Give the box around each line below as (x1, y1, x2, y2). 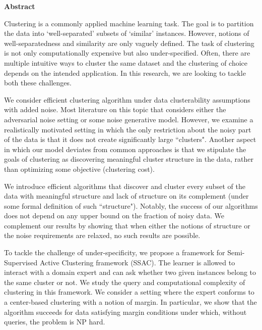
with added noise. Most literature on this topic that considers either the (4, 104, 226, 115)
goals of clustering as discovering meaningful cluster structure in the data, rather (4, 154, 254, 164)
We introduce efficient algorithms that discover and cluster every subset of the (4, 180, 245, 191)
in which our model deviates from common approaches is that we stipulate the (4, 144, 246, 154)
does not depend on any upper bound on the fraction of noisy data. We (4, 210, 225, 221)
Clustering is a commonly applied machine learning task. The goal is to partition (4, 18, 254, 28)
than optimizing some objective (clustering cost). (4, 163, 155, 174)
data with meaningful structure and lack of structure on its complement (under (4, 191, 249, 201)
